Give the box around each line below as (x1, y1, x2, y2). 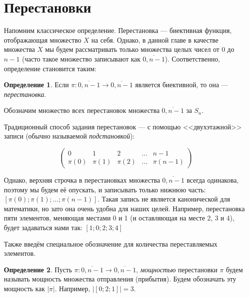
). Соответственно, (165, 53, 220, 63)
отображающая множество (4, 34, 82, 45)
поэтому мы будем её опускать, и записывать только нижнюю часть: (4, 184, 206, 194)
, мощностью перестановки (136, 264, 218, 274)
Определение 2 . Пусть (4, 264, 72, 274)
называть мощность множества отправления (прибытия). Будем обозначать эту (4, 274, 236, 284)
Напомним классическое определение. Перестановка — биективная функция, (4, 25, 232, 35)
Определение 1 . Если (4, 79, 69, 90)
